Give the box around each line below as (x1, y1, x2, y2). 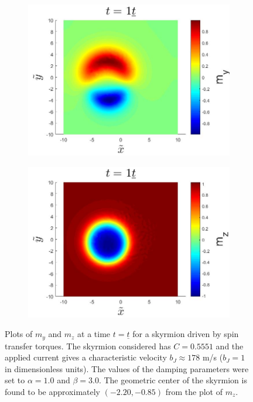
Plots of (5, 328, 33, 340)
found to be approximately (5, 386, 101, 398)
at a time (77, 328, 111, 340)
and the (216, 339, 244, 352)
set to (5, 374, 25, 386)
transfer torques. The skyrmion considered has (5, 339, 171, 352)
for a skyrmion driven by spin (132, 328, 239, 340)
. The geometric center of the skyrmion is (98, 374, 247, 386)
